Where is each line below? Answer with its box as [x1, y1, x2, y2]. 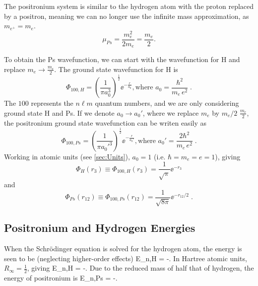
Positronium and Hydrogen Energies [4, 220, 195, 235]
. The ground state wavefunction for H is [54, 64, 178, 74]
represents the [31, 98, 73, 108]
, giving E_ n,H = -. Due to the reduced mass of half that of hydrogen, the [27, 263, 254, 273]
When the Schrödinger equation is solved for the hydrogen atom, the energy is [4, 243, 242, 254]
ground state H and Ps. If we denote [4, 107, 115, 118]
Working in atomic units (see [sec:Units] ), [4, 151, 130, 161]
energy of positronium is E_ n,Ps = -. [4, 273, 118, 283]
